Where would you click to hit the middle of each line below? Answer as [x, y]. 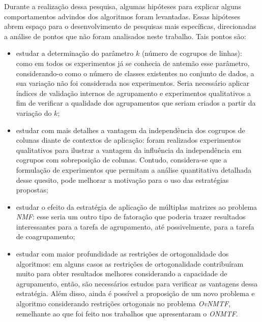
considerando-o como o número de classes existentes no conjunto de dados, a [135, 73]
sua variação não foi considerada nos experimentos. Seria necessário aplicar [133, 83]
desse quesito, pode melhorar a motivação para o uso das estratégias [122, 180]
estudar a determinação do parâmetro [75, 53]
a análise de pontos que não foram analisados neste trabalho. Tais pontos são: [125, 36]
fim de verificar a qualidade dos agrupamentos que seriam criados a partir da [136, 103]
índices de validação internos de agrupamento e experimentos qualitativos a [134, 93]
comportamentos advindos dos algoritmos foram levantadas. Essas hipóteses [122, 16]
